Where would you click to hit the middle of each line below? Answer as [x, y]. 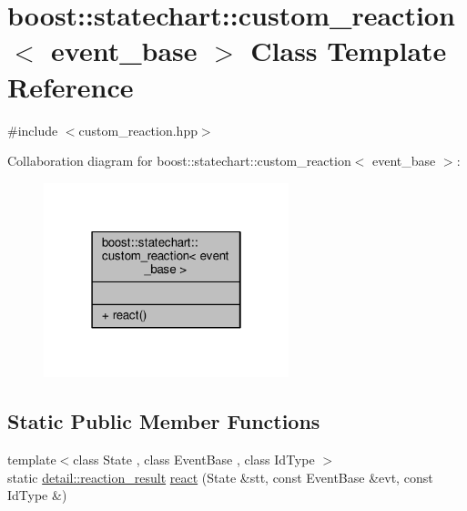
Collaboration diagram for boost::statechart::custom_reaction [179, 161]
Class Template [349, 51]
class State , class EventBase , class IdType [194, 460]
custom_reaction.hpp [138, 130]
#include [33, 130]
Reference [71, 86]
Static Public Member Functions [164, 421]
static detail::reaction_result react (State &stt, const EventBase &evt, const [220, 477]
